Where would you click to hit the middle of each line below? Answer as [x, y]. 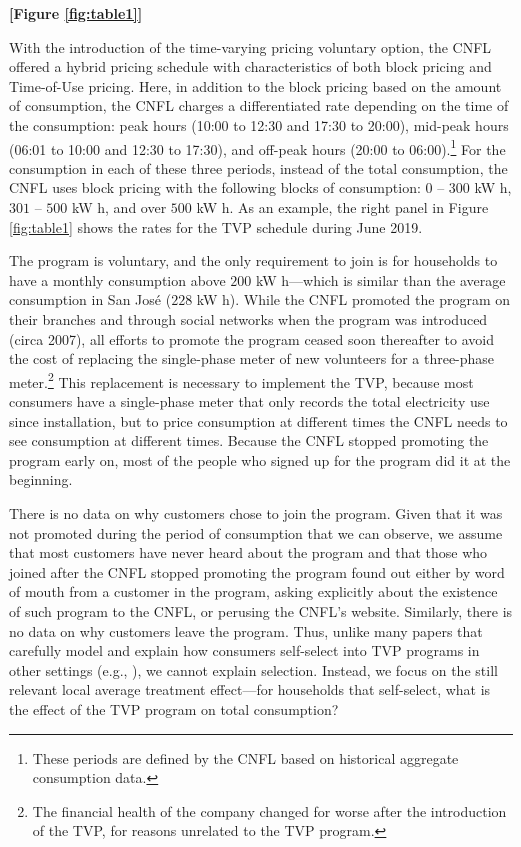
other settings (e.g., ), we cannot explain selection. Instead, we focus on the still [253, 669]
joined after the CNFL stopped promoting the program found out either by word [257, 571]
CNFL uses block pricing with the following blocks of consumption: [215, 187]
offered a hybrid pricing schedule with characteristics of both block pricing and [250, 66]
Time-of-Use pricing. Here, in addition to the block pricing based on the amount [255, 85]
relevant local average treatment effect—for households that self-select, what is [250, 689]
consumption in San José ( [90, 299]
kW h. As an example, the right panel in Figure [342, 207]
